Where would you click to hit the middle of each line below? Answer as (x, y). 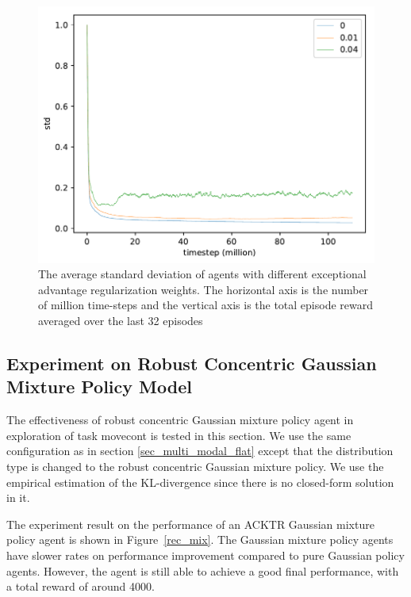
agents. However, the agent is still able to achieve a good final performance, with (203, 570)
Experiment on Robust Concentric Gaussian (192, 364)
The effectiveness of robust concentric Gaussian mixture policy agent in (180, 420)
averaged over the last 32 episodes (121, 321)
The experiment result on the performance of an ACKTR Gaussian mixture (190, 524)
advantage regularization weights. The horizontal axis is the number (204, 289)
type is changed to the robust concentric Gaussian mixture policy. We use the (195, 467)
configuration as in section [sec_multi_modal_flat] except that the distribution (200, 451)
